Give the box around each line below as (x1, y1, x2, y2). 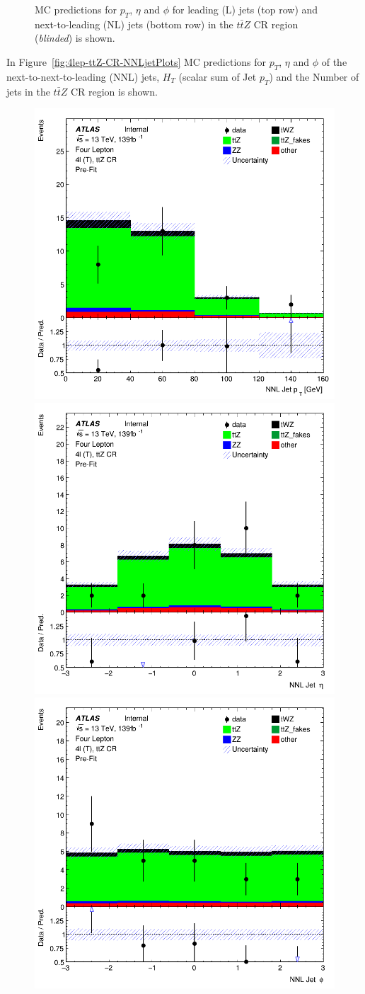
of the (321, 54, 347, 69)
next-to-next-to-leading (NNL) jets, (6, 69, 160, 84)
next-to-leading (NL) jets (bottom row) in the (35, 16, 233, 31)
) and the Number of (269, 69, 359, 84)
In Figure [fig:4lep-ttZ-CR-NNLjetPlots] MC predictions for (6, 54, 267, 69)
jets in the (6, 84, 50, 98)
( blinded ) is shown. (35, 30, 115, 45)
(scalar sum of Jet (178, 69, 257, 84)
